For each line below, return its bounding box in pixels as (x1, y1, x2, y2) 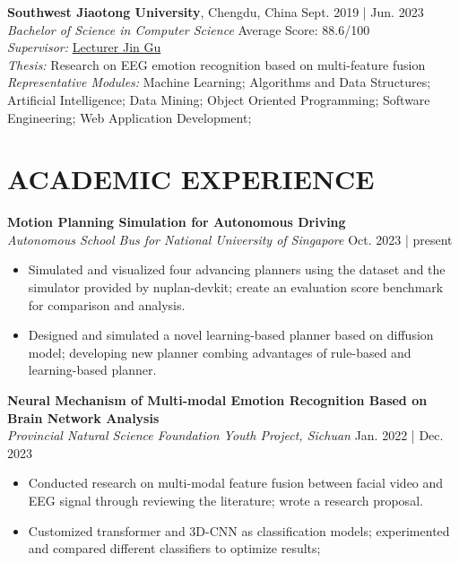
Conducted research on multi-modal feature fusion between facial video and (28, 473, 444, 492)
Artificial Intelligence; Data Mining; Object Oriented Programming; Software (7, 90, 430, 108)
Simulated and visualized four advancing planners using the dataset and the (28, 260, 446, 279)
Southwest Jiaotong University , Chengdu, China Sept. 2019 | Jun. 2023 (7, 3, 424, 21)
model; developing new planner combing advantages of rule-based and (28, 342, 411, 361)
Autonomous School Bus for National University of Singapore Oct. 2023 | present (7, 230, 453, 248)
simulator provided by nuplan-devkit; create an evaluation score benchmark (28, 278, 444, 297)
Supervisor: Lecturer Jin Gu (7, 38, 161, 56)
